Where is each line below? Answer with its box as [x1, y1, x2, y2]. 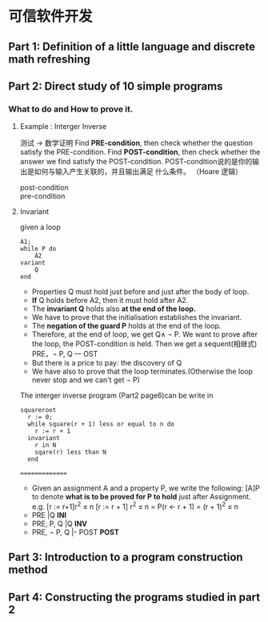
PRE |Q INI [31, 510, 66, 519]
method [8, 563, 48, 577]
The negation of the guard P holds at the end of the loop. [31, 321, 222, 331]
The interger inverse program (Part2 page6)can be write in [19, 390, 214, 401]
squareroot [19, 406, 57, 414]
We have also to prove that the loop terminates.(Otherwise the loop [31, 366, 254, 377]
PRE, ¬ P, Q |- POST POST [31, 527, 119, 537]
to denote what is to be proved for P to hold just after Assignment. [31, 492, 251, 502]
